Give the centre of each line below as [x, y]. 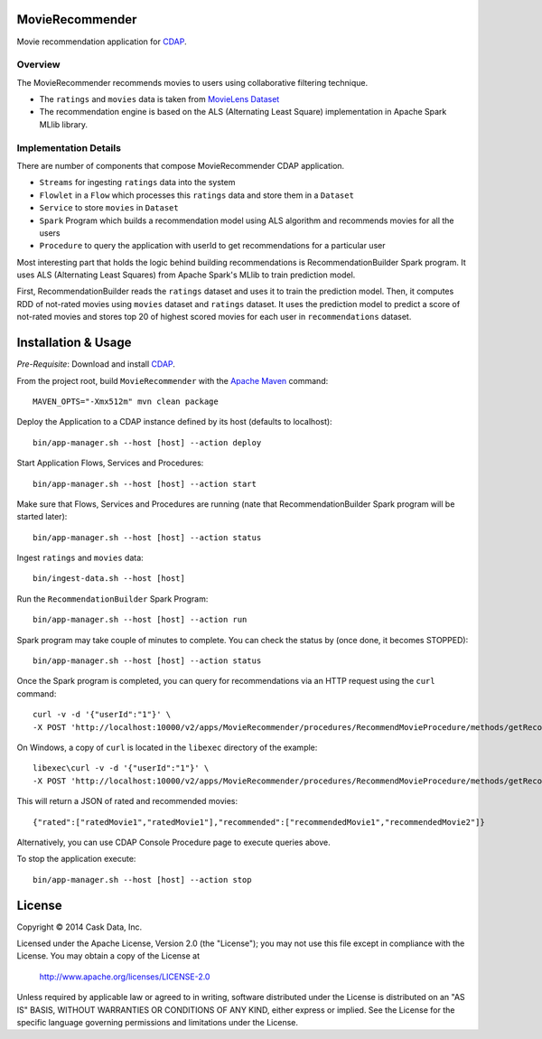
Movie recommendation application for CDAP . [102, 42]
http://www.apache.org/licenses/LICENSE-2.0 [125, 977]
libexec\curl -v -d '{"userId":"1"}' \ [121, 768]
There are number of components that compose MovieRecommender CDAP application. [181, 165]
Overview [38, 65]
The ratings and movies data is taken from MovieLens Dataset [159, 99]
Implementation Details [69, 147]
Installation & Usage [74, 343]
